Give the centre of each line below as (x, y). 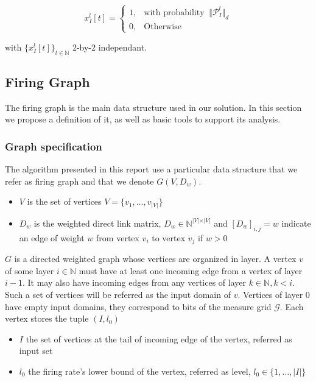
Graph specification (54, 146)
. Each (292, 306)
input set (36, 351)
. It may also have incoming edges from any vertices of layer (134, 282)
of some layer (30, 270)
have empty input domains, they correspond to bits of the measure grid (138, 306)
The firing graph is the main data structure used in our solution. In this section (153, 107)
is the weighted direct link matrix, (97, 223)
